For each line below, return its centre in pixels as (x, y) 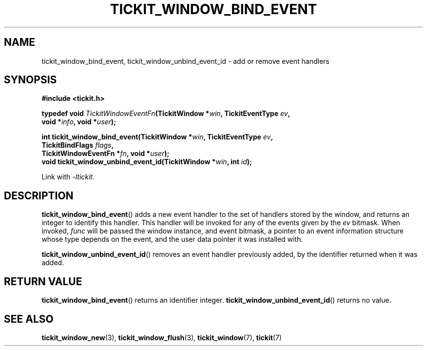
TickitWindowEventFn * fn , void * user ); (106, 154)
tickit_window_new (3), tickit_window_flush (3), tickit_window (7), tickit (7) (162, 337)
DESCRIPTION (39, 195)
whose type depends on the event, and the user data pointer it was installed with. (172, 239)
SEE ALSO (29, 319)
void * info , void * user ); (79, 122)
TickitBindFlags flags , (78, 145)
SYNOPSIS (30, 80)
